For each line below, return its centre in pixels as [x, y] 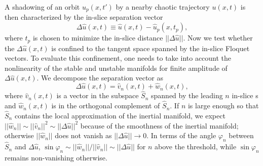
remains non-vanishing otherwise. [56, 157]
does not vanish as [83, 135]
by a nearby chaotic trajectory [163, 7]
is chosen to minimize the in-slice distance [98, 38]
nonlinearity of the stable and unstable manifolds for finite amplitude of [116, 68]
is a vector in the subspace [98, 95]
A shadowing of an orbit [42, 7]
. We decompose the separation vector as [100, 78]
